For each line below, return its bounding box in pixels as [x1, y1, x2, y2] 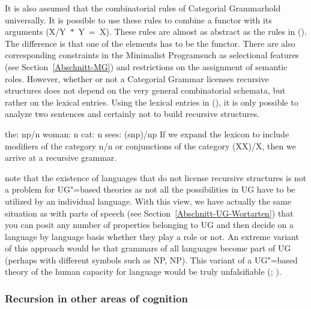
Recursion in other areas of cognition [5, 290, 188, 305]
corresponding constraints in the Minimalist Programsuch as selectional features [5, 49, 299, 61]
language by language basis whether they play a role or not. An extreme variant [5, 230, 299, 242]
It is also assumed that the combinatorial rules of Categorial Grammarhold [5, 2, 281, 14]
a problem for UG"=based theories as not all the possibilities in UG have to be [5, 183, 295, 196]
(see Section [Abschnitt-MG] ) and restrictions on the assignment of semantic [5, 60, 288, 73]
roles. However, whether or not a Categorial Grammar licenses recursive [5, 72, 269, 85]
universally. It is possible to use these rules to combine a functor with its [5, 13, 272, 26]
